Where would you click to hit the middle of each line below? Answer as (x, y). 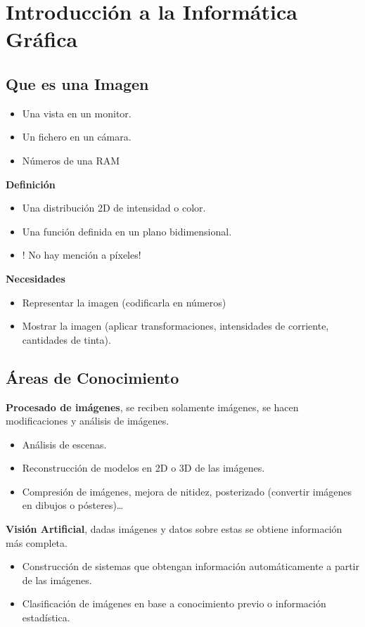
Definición (31, 184)
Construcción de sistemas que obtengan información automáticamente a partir (191, 566)
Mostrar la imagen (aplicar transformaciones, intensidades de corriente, (175, 326)
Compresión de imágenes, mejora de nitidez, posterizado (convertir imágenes (187, 491)
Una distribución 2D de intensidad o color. (114, 208)
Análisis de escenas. (64, 444)
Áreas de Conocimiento (92, 377)
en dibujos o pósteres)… (73, 505)
